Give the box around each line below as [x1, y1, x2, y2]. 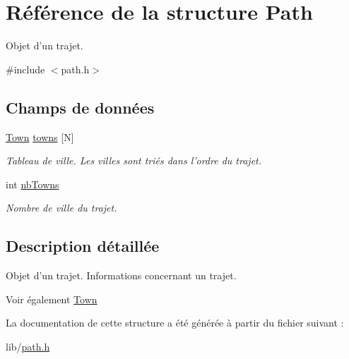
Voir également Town [6, 291, 97, 306]
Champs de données [6, 96, 155, 118]
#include [6, 61, 45, 76]
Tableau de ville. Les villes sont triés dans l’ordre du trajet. [6, 153, 262, 168]
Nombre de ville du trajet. [6, 200, 117, 215]
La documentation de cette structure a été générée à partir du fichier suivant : [6, 315, 344, 330]
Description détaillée [6, 235, 160, 257]
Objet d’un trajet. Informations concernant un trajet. [6, 268, 237, 283]
